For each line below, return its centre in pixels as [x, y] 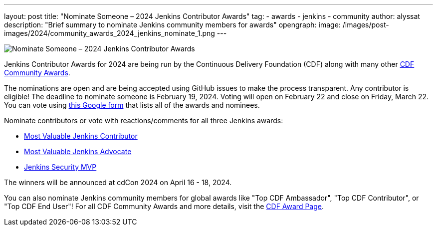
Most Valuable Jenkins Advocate [78, 151]
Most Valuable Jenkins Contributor [81, 136]
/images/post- [366, 25]
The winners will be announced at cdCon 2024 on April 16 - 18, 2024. [118, 182]
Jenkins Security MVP [60, 167]
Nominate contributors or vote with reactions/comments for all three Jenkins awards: [144, 120]
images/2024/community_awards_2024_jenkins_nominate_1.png [109, 33]
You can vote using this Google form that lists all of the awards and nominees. [132, 105]
